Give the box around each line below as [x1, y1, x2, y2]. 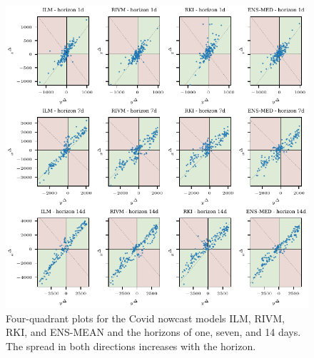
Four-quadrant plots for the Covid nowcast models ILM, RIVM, [6, 310, 285, 325]
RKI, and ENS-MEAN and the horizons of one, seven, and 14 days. [6, 324, 301, 339]
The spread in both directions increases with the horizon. [6, 338, 256, 353]
